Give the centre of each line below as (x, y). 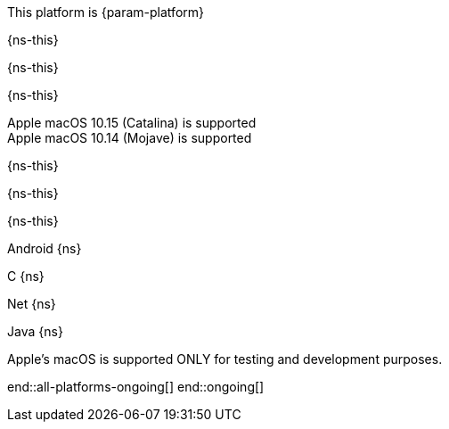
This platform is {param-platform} (106, 12)
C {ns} (26, 276)
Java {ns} (35, 331)
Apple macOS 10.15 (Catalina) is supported (132, 123)
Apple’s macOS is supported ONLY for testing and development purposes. (225, 359)
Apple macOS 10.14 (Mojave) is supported (130, 138)
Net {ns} (32, 304)
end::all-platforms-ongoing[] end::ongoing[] (136, 387)
